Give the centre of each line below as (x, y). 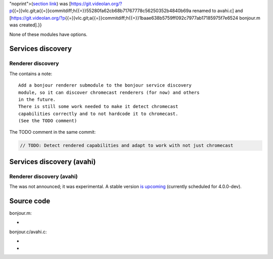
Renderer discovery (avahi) (43, 176)
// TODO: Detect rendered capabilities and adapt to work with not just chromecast (127, 145)
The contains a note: (31, 73)
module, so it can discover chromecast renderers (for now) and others (109, 92)
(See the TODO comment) (48, 121)
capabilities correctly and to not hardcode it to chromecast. (98, 114)
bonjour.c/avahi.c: (28, 232)
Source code (30, 201)
